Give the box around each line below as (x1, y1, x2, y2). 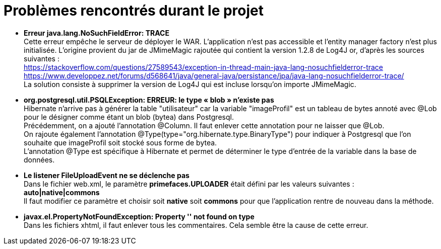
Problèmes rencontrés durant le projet (4, 2, 264, 19)
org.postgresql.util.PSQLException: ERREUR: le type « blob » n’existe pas (24, 95, 274, 104)
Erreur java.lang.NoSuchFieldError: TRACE (24, 28, 169, 37)
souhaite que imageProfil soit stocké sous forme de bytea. (24, 138, 217, 147)
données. (24, 155, 55, 164)
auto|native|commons (24, 188, 100, 197)
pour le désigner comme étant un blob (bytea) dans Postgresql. (24, 112, 234, 121)
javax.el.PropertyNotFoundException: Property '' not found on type (24, 212, 255, 221)
